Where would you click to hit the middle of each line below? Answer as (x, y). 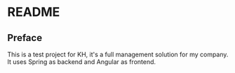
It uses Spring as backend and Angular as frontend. (82, 62)
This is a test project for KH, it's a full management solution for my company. (118, 54)
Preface (25, 38)
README (34, 12)
